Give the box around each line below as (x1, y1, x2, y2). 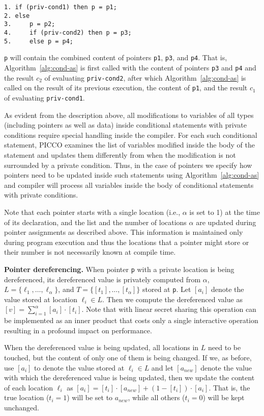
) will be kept (202, 392, 245, 403)
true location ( (4, 392, 49, 403)
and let (151, 362, 173, 373)
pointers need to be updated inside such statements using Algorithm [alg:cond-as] (4, 169, 259, 180)
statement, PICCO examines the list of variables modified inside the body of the (4, 139, 255, 150)
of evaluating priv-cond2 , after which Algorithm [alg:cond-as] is (44, 72, 246, 83)
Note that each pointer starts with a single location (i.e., (4, 206, 181, 217)
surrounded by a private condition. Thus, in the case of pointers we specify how (4, 159, 252, 170)
